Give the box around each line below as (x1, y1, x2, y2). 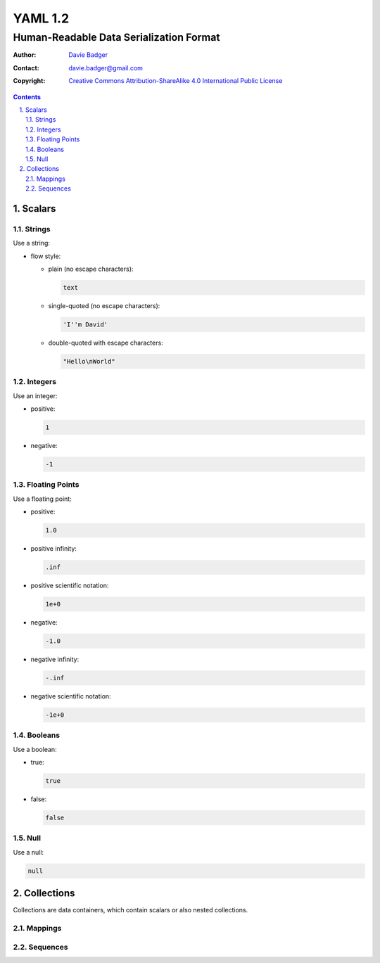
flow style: (30, 252, 61, 260)
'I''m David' (63, 320, 108, 329)
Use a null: (13, 848, 44, 856)
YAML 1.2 (13, 11, 70, 26)
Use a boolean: (13, 745, 57, 753)
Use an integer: (13, 391, 58, 400)
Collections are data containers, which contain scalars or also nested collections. (13, 906, 248, 914)
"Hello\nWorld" (63, 357, 115, 365)
